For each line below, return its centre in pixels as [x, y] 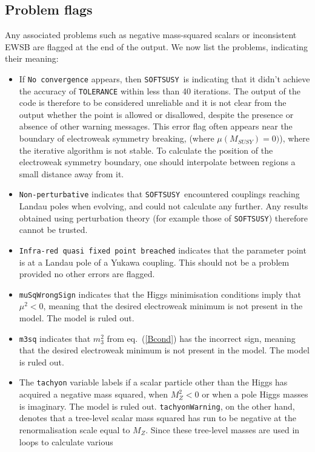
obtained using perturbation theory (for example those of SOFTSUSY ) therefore [163, 218]
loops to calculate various [66, 441]
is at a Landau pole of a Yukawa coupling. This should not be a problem [154, 262]
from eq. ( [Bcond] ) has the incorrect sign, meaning [201, 338]
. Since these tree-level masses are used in [223, 429]
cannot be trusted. [53, 230]
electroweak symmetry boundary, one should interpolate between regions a [157, 162]
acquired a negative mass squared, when [94, 394]
